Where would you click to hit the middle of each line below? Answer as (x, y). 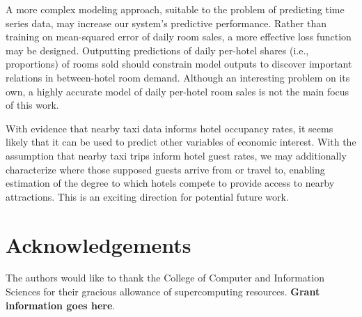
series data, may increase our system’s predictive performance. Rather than (166, 23)
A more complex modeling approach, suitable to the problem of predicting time (175, 9)
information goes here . (61, 305)
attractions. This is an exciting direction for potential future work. (147, 196)
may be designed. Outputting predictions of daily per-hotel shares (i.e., (157, 50)
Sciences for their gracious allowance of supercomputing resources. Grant (163, 292)
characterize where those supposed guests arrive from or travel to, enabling (165, 169)
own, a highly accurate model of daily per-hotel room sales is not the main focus (178, 91)
